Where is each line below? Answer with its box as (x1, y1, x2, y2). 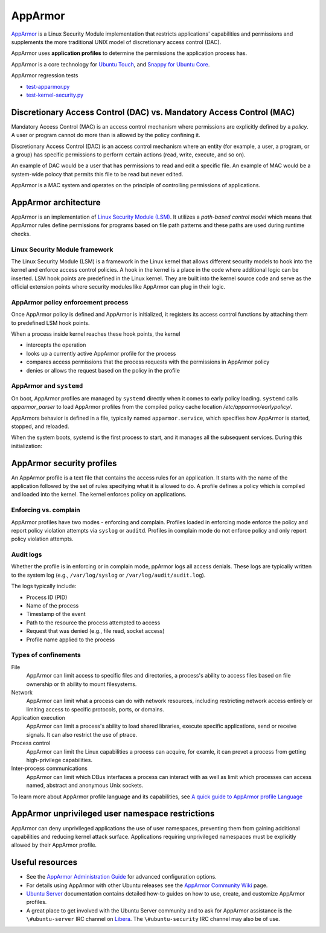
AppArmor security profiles (11, 458, 117, 468)
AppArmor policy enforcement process (11, 298, 129, 306)
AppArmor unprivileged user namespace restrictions (11, 809, 215, 819)
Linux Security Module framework (11, 245, 113, 254)
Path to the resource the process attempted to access (26, 619, 161, 626)
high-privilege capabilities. (26, 757, 93, 764)
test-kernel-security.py (26, 91, 84, 98)
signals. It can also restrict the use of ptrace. (26, 731, 138, 738)
